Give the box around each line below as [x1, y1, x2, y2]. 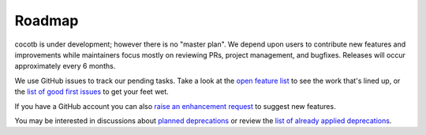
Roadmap [14, 12, 79, 29]
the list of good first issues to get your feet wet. [14, 87, 169, 96]
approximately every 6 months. [14, 62, 116, 71]
